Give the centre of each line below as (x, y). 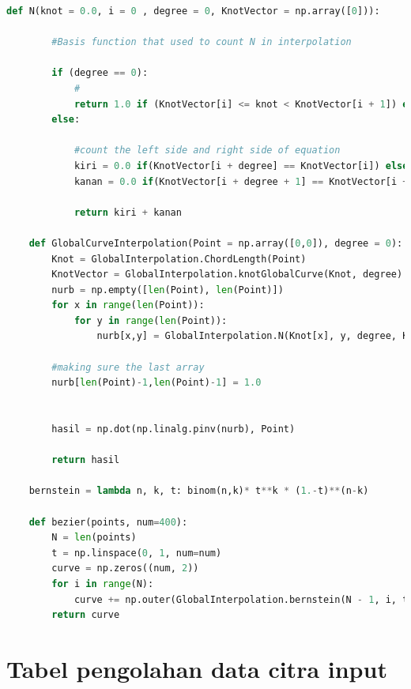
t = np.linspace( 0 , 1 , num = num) (137, 553)
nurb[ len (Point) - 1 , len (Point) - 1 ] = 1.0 (156, 383)
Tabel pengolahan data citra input (197, 668)
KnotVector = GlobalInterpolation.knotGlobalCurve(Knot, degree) (227, 275)
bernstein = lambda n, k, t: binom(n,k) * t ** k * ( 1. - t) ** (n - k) (199, 491)
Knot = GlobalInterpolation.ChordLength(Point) (179, 259)
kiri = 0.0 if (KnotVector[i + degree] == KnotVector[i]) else (241, 166)
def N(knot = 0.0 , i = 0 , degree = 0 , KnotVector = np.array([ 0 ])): (193, 11)
